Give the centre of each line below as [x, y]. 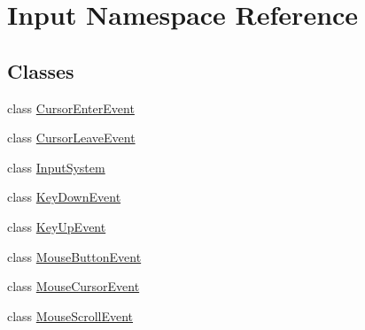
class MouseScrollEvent [70, 315]
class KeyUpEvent [57, 226]
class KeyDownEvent [64, 197]
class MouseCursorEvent [74, 286]
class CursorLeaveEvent [71, 138]
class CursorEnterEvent [71, 107]
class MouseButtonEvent [74, 256]
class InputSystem [56, 167]
